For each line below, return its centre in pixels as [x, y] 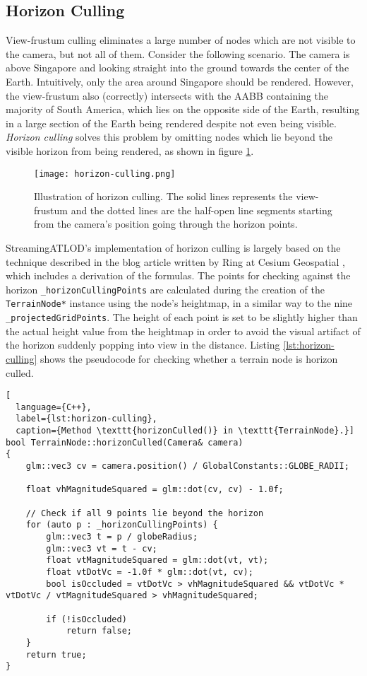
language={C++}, [54, 407]
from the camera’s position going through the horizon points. [166, 224]
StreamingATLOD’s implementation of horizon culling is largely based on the [173, 247]
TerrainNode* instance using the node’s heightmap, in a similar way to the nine [179, 303]
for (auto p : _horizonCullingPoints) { [122, 525]
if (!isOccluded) [86, 619]
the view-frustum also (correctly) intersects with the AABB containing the [167, 95]
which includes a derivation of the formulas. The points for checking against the [178, 275]
